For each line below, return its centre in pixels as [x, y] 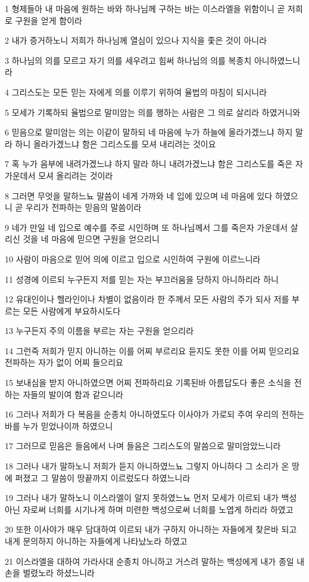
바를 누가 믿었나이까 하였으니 [59, 425]
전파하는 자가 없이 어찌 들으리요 [64, 362]
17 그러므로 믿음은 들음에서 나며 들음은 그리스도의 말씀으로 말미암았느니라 [143, 446]
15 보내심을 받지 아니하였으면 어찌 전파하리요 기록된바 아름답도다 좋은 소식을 [148, 383]
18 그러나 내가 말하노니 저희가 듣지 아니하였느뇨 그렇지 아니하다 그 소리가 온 [147, 466]
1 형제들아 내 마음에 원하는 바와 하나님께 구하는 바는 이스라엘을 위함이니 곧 [145, 8]
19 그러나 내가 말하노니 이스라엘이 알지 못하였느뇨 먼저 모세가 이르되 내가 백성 [151, 498]
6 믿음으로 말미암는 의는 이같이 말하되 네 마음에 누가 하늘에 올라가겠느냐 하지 [149, 132]
